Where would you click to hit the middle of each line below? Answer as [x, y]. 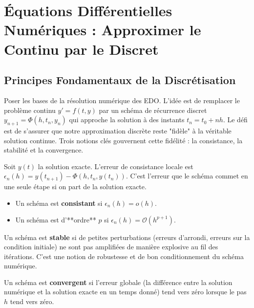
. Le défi [235, 120]
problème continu [30, 110]
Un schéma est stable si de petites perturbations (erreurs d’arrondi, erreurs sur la [127, 237]
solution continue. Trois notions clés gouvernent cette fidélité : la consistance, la [123, 140]
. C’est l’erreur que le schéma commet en [187, 176]
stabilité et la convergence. [44, 150]
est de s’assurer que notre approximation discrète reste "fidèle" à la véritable [118, 130]
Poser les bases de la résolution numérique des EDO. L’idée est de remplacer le [122, 100]
